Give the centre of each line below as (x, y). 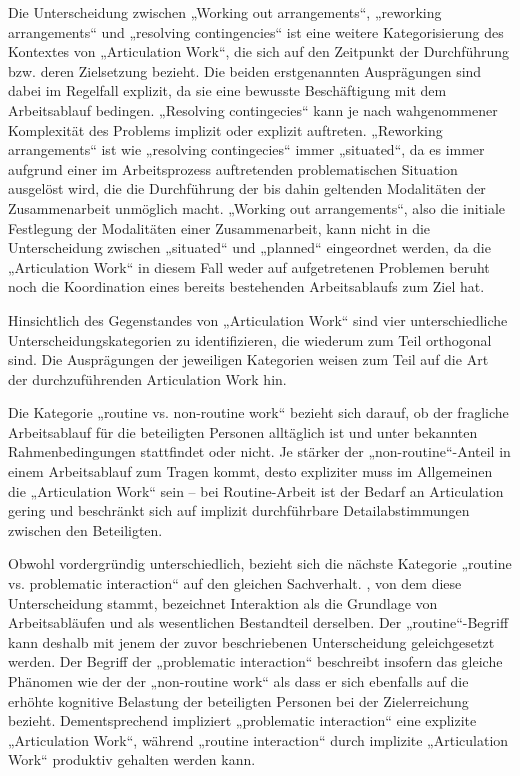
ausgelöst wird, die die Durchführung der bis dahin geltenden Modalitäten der (247, 188)
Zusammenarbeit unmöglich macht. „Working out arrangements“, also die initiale (257, 207)
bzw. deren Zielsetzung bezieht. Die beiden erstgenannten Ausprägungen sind (245, 70)
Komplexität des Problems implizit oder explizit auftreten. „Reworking (225, 129)
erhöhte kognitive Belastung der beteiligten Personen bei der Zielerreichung (238, 700)
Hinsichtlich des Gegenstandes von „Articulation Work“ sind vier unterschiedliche (258, 319)
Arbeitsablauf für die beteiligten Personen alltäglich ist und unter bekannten (243, 431)
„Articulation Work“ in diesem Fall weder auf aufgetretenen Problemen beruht (249, 266)
